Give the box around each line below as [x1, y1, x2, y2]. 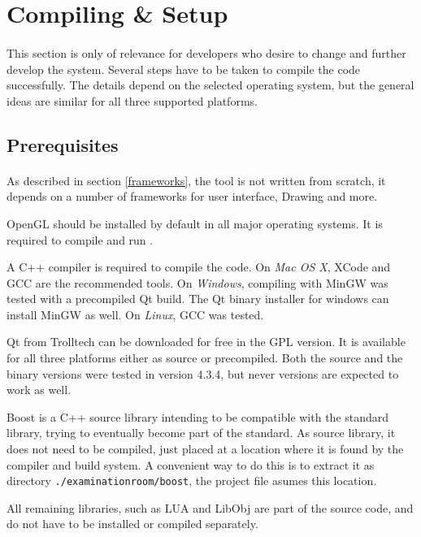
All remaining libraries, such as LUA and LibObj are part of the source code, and [7, 499, 414, 516]
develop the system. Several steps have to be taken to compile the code [7, 60, 361, 77]
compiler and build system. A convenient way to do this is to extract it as [7, 456, 375, 473]
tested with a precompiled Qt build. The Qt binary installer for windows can [7, 290, 389, 307]
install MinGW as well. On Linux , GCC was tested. [7, 305, 264, 323]
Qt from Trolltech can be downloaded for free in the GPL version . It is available [7, 333, 406, 350]
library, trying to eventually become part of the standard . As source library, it [7, 424, 396, 441]
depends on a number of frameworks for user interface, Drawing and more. [7, 188, 378, 205]
